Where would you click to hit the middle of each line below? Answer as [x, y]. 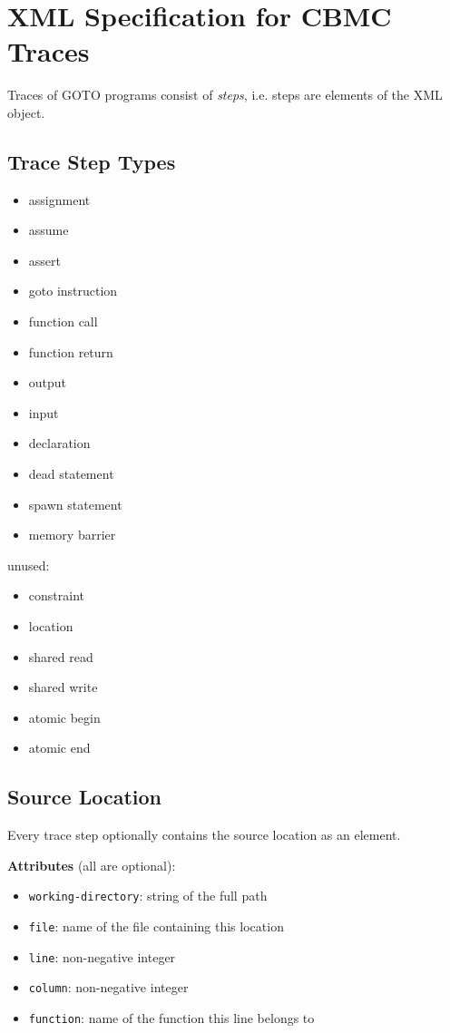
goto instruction [73, 291]
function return [71, 351]
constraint [56, 595]
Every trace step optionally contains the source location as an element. [204, 835]
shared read [61, 656]
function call [63, 322]
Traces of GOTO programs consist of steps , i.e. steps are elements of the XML [225, 95]
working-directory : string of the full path [148, 896]
